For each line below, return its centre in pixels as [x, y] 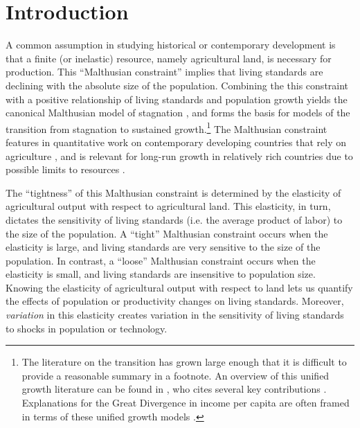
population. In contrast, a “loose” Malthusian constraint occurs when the [161, 260]
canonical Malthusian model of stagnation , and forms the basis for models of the [178, 113]
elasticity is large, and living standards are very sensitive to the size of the [163, 247]
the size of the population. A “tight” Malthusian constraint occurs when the [167, 233]
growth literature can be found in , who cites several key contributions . [174, 389]
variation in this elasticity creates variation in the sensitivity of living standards [175, 315]
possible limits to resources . [65, 169]
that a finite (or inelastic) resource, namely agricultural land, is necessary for [169, 58]
